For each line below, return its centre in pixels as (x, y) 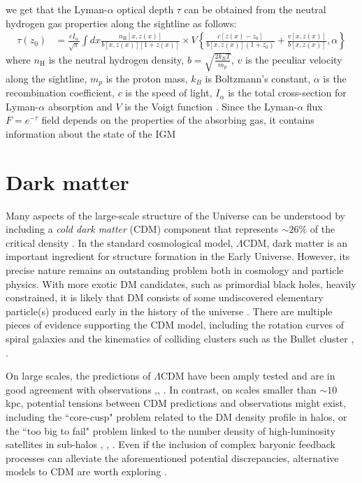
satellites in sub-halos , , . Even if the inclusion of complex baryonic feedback (171, 444)
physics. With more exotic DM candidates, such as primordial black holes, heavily (181, 283)
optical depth (145, 9)
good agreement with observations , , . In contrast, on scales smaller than (161, 389)
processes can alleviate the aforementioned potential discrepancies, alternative (172, 457)
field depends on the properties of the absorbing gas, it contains (178, 120)
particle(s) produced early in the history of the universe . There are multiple (169, 311)
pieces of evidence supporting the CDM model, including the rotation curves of (175, 325)
